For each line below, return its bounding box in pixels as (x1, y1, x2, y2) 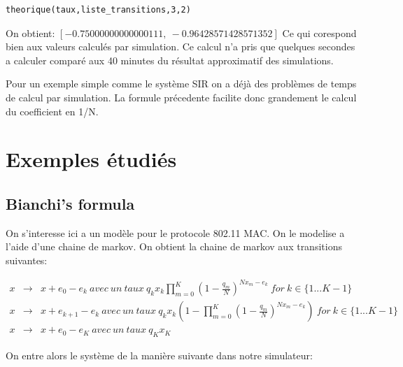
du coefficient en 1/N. (6, 103, 99, 118)
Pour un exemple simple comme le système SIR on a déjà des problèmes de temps (6, 76, 357, 91)
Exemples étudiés (6, 145, 177, 173)
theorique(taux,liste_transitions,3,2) (6, 5, 191, 15)
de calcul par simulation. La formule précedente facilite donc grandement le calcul (6, 89, 357, 104)
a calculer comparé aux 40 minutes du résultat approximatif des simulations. (6, 52, 334, 67)
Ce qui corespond (282, 25, 357, 40)
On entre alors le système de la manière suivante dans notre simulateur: (6, 347, 313, 362)
